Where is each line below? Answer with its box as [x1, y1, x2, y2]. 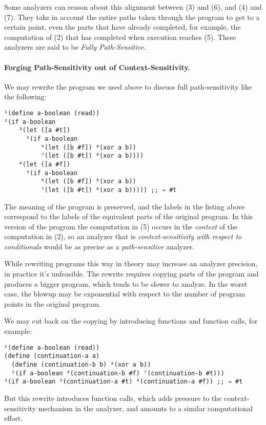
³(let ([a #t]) [18, 126, 70, 134]
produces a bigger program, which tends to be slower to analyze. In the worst [4, 278, 248, 289]
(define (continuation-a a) [4, 352, 100, 360]
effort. [4, 413, 23, 423]
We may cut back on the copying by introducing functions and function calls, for [4, 315, 258, 326]
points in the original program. [4, 298, 101, 309]
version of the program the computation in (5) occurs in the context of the [4, 221, 238, 231]
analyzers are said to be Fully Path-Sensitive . [4, 41, 146, 52]
